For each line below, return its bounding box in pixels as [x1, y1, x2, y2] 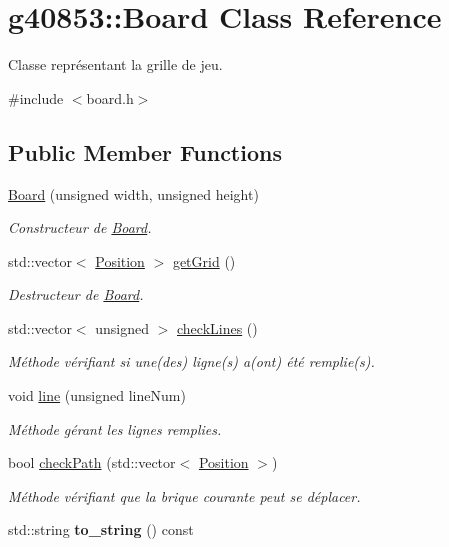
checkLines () [176, 317, 258, 338]
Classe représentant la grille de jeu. [8, 54, 223, 75]
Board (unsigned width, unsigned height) [8, 183, 259, 204]
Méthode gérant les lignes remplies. [8, 418, 222, 439]
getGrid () [172, 250, 236, 271]
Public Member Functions [8, 136, 282, 167]
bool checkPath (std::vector [8, 452, 176, 473]
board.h [86, 87, 134, 108]
